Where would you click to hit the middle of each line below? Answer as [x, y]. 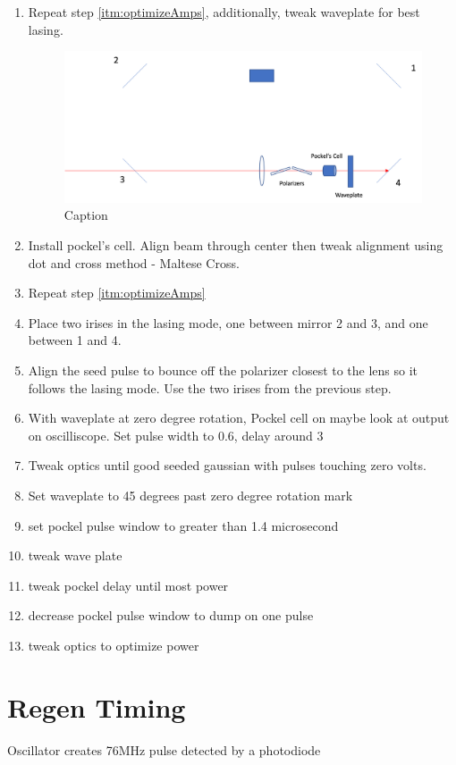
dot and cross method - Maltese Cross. [134, 262]
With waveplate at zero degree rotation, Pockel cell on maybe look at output [239, 418]
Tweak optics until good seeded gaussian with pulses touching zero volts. [227, 465]
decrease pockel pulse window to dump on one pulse [171, 615]
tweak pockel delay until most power [128, 585]
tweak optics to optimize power [114, 645]
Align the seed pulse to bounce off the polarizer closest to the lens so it [223, 370]
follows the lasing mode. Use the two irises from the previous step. [210, 387]
